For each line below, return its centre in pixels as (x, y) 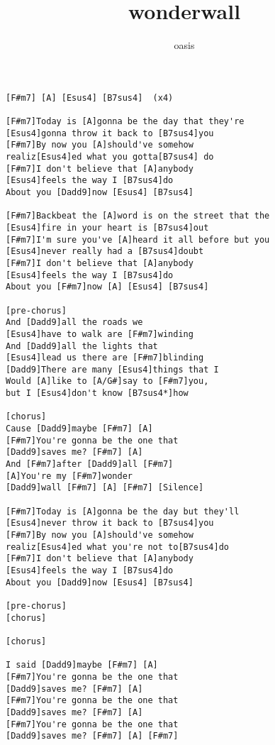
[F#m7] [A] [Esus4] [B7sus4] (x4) (90, 98)
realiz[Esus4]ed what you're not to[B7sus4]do (117, 547)
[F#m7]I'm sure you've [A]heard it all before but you (138, 239)
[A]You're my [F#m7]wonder (69, 476)
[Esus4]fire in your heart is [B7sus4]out (107, 227)
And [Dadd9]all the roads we (74, 322)
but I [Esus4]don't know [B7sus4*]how (97, 393)
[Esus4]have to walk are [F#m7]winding (100, 334)
